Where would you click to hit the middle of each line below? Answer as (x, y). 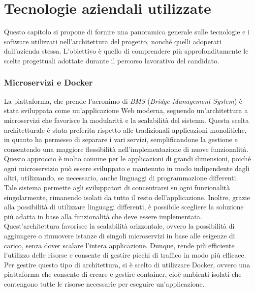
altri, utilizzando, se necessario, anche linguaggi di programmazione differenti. (121, 178)
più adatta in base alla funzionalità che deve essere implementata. (103, 216)
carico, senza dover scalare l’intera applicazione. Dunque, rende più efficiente (119, 245)
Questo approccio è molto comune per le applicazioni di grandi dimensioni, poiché (127, 159)
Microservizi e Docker (48, 82)
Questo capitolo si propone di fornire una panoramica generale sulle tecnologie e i (127, 32)
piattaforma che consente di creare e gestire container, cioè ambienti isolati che (123, 274)
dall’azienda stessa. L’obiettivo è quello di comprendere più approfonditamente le (126, 51)
